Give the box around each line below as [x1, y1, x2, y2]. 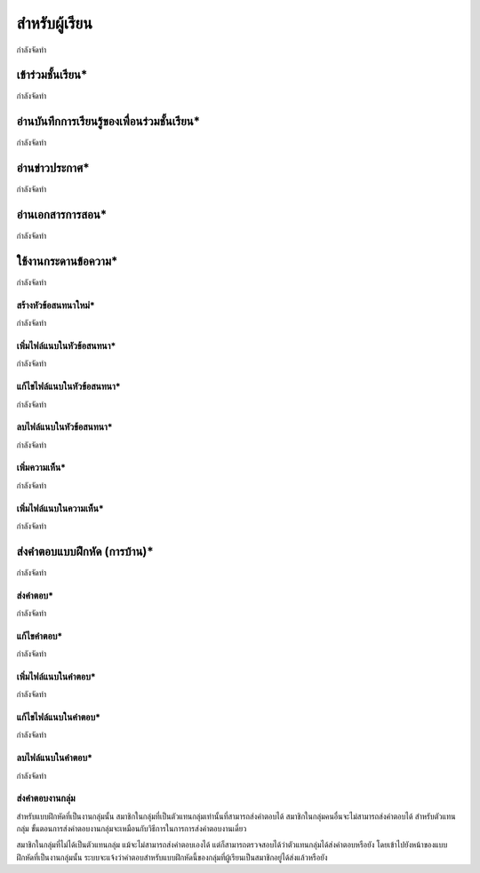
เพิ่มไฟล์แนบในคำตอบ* [16, 671, 97, 683]
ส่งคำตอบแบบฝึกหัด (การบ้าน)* [16, 544, 155, 559]
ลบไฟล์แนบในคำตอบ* [16, 751, 93, 764]
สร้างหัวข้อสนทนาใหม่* [16, 298, 95, 311]
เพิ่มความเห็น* [16, 462, 67, 474]
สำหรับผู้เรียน [16, 13, 93, 33]
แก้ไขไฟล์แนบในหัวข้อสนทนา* [16, 380, 121, 393]
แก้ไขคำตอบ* [16, 630, 63, 642]
